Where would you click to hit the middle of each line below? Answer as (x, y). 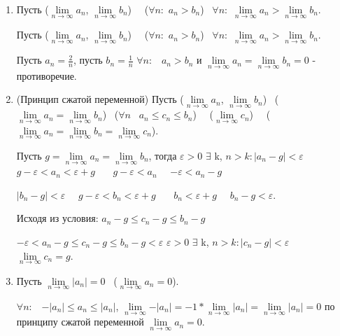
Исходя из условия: (57, 218)
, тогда (163, 155)
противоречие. (47, 75)
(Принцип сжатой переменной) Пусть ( (100, 99)
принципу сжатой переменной (80, 322)
